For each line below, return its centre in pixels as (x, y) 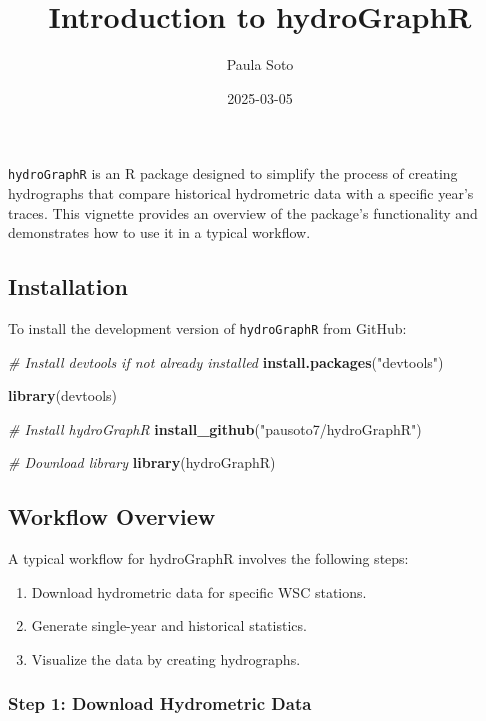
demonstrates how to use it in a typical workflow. (159, 232)
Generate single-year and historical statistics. (169, 625)
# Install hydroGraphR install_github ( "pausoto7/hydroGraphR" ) (215, 428)
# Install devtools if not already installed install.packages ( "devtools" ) (226, 361)
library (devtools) (63, 395)
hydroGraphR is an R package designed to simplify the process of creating (233, 173)
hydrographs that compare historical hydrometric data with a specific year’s (241, 192)
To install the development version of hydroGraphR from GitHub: (207, 327)
